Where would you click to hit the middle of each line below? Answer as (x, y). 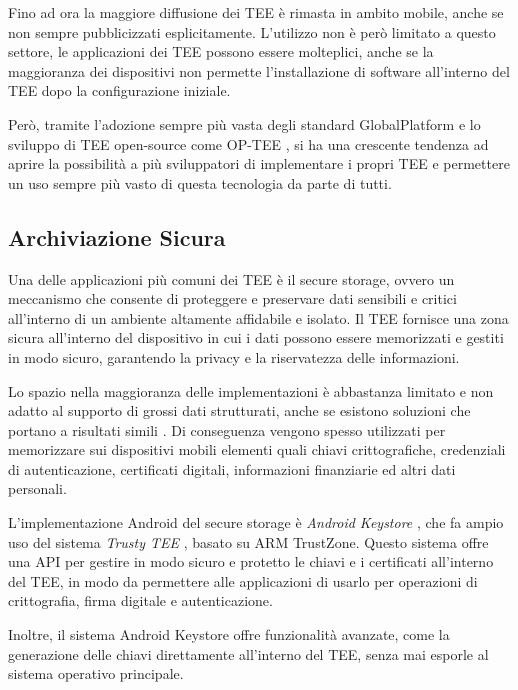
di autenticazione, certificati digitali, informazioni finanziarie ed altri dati (232, 468)
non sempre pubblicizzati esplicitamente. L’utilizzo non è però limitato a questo (252, 31)
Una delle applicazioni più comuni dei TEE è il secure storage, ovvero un (231, 278)
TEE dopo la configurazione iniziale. (119, 90)
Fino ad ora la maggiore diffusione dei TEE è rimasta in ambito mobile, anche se (256, 12)
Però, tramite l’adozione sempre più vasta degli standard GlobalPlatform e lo (244, 123)
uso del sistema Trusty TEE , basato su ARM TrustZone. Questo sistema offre (248, 541)
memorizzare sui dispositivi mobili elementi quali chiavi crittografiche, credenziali (257, 449)
